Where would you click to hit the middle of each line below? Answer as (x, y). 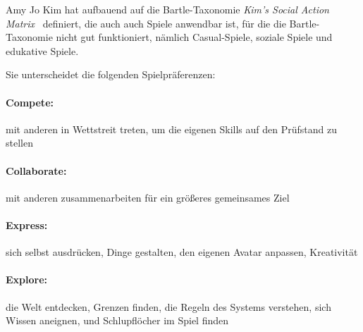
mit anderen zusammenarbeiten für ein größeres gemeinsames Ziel (148, 197)
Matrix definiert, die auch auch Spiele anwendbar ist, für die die (146, 23)
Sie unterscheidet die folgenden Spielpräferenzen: (111, 74)
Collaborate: (36, 170)
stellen (19, 143)
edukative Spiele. (42, 50)
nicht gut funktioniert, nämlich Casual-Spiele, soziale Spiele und (194, 37)
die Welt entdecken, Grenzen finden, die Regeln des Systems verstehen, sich (168, 306)
